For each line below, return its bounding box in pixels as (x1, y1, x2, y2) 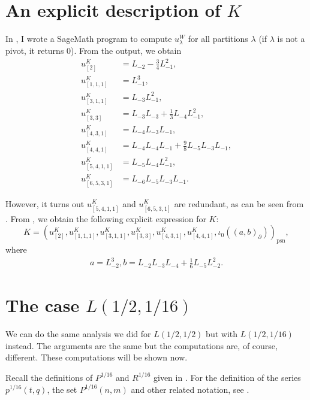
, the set (47, 383, 77, 395)
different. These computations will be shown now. (5, 351, 188, 363)
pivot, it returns (5, 44, 64, 57)
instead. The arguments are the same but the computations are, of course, (5, 339, 278, 351)
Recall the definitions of (5, 371, 93, 383)
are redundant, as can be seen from (174, 197, 304, 210)
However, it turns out (5, 197, 85, 210)
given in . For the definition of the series (153, 371, 301, 383)
